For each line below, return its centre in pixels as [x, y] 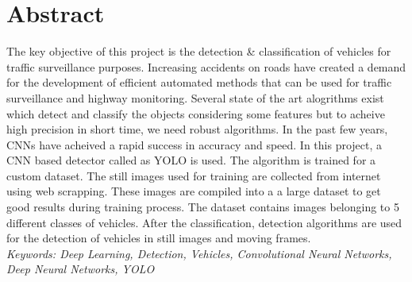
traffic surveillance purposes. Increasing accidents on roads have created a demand [206, 66]
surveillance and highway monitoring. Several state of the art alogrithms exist [195, 97]
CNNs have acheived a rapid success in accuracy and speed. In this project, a [194, 144]
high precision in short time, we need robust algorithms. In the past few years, [197, 129]
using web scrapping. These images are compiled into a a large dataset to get [194, 191]
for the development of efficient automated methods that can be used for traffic [199, 82]
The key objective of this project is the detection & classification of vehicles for [199, 51]
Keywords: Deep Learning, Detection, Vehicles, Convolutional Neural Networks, [199, 253]
